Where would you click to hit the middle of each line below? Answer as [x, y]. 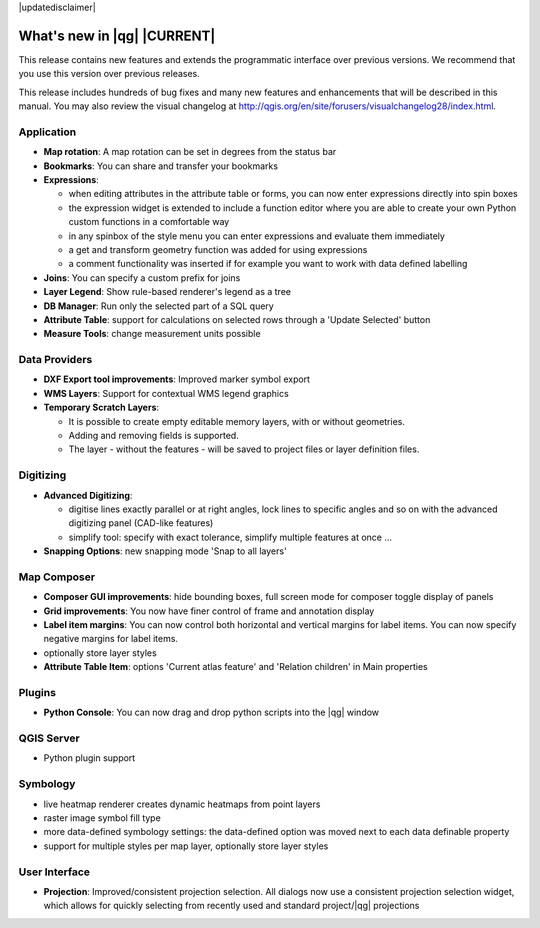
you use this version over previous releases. [109, 74]
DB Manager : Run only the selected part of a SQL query [158, 306]
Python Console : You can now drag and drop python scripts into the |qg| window [211, 712]
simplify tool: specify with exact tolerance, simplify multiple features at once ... [230, 537]
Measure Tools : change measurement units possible [152, 334]
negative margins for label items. [111, 639]
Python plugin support [89, 758]
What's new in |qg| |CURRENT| [117, 35]
